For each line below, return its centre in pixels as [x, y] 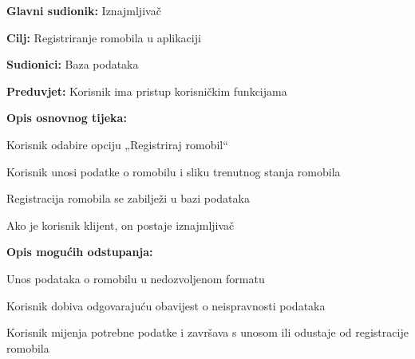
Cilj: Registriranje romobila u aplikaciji [104, 37]
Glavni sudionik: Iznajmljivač [84, 10]
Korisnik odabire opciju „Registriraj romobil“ [117, 144]
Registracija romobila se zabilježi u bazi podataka [128, 198]
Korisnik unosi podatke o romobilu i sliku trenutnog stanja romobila [174, 171]
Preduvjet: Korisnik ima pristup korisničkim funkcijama [147, 91]
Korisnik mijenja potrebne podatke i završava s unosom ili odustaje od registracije [207, 332]
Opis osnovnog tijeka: [67, 118]
